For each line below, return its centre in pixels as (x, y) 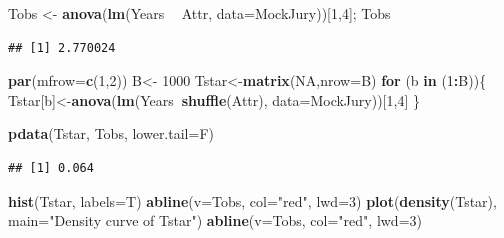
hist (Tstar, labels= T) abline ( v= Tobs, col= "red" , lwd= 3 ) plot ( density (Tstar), (252, 200)
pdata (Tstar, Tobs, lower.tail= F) (111, 133)
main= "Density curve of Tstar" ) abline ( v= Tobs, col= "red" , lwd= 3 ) (215, 220)
